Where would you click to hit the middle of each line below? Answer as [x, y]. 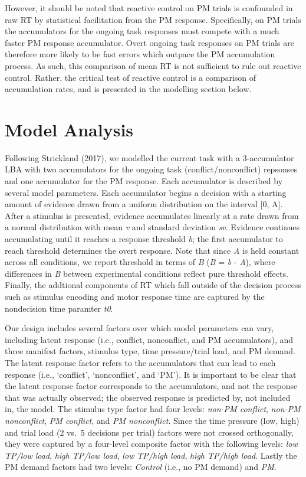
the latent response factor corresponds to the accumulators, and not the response [151, 386]
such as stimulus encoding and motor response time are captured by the [135, 296]
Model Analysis [69, 129]
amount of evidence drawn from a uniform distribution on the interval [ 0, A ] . [144, 204]
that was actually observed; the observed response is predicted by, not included [148, 397]
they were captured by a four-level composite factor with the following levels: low [151, 444]
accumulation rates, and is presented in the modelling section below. [128, 89]
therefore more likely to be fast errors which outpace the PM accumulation [140, 54]
